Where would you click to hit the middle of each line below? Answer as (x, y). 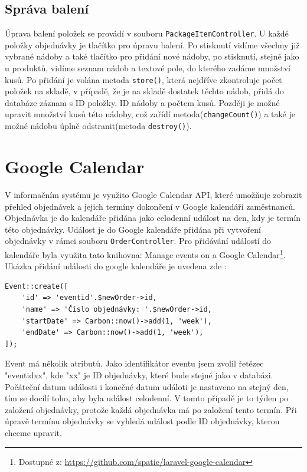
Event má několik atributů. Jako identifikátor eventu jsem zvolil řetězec (134, 363)
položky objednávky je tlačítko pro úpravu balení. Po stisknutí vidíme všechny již (152, 44)
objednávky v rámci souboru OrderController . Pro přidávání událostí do (138, 241)
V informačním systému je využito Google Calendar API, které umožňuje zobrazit (153, 194)
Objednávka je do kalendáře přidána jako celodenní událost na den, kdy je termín (153, 218)
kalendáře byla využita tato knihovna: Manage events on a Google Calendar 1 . (145, 253)
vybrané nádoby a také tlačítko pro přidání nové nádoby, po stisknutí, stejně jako (152, 56)
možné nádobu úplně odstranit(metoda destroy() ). (98, 126)
